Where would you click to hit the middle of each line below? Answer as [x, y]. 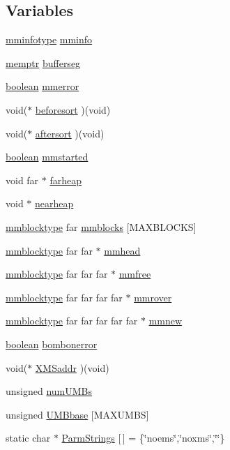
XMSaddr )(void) [72, 367]
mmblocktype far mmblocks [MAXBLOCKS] [101, 226]
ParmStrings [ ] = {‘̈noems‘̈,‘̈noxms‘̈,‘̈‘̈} [143, 438]
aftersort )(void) [70, 133]
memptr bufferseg [43, 62]
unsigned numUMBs [49, 391]
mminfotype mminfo [49, 39]
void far [22, 180]
